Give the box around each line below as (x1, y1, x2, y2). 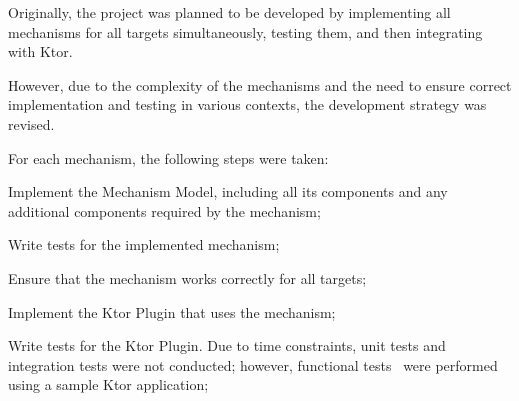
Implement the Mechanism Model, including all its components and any (8, 181, 448, 202)
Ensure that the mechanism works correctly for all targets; (8, 267, 367, 288)
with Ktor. (8, 41, 73, 62)
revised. (8, 113, 55, 134)
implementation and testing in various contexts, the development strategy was (8, 94, 487, 115)
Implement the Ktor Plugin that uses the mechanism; (8, 301, 336, 322)
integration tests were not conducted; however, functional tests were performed (8, 354, 498, 375)
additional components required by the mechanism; (8, 200, 321, 221)
